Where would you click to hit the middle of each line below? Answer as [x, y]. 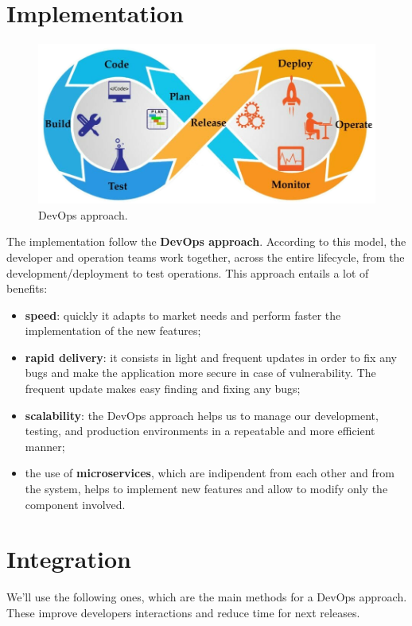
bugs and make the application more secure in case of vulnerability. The [200, 373]
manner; [45, 446]
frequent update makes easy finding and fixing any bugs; [163, 389]
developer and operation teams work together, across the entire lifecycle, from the [206, 257]
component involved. [75, 504]
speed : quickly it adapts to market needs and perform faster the [183, 315]
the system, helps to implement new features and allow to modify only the [206, 489]
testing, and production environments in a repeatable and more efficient [200, 431]
